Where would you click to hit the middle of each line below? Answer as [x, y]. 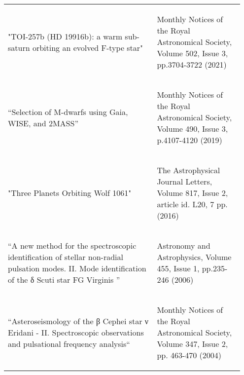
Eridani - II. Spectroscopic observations [76, 332]
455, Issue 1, [178, 268]
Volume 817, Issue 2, [192, 193]
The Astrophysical [189, 170]
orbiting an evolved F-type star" [88, 47]
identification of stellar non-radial [66, 257]
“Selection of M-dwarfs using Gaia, [68, 112]
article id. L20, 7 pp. [192, 204]
